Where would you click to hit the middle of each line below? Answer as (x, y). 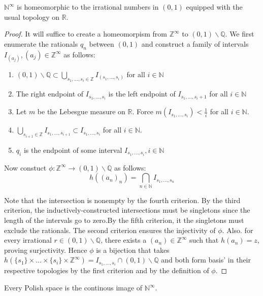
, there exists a (124, 240)
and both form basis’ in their (206, 260)
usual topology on (32, 17)
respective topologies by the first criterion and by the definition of (107, 270)
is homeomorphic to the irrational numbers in (88, 7)
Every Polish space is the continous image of (73, 287)
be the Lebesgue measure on (81, 111)
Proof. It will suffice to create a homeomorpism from (86, 34)
